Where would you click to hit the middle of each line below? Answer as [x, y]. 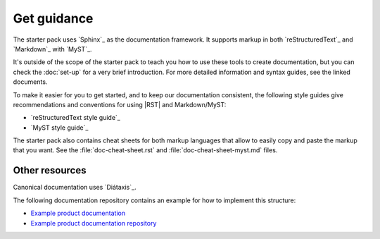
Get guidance [53, 18]
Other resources [50, 170]
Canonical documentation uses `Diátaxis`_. [75, 188]
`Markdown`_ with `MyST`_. [52, 49]
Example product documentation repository [94, 223]
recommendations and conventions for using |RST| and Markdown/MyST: [120, 104]
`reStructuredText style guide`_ [76, 118]
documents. [30, 82]
